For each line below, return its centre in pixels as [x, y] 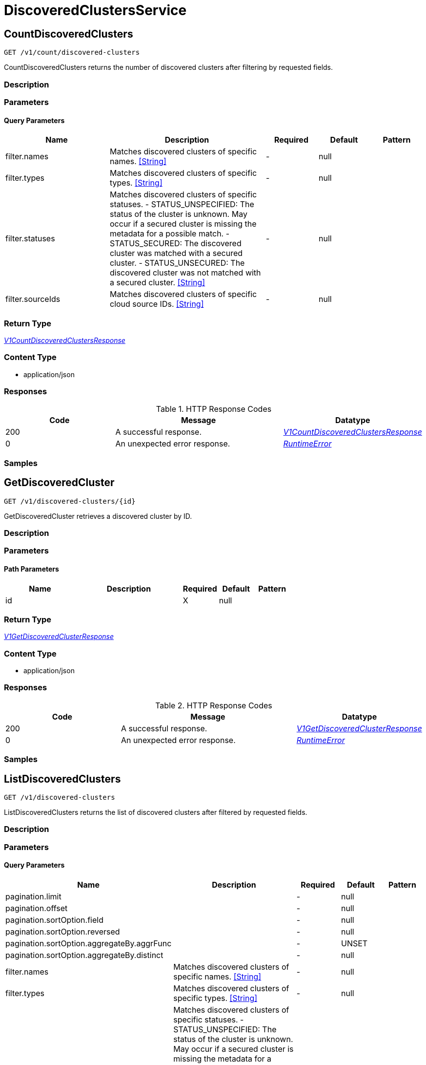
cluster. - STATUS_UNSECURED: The [177, 263]
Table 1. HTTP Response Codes [214, 409]
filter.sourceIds [33, 299]
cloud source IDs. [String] [157, 304]
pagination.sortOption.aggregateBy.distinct [84, 955]
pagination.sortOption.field [54, 920]
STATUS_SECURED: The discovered [176, 244]
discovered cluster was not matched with [185, 273]
